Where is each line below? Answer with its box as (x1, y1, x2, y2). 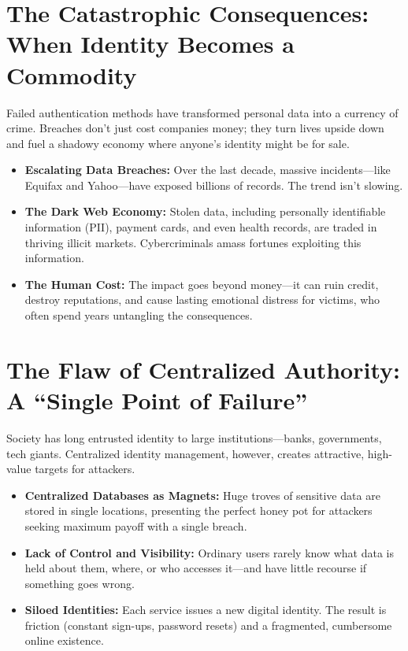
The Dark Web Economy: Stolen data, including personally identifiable (24, 203, 386, 220)
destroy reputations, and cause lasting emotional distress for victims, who (24, 291, 380, 308)
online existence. (24, 632, 104, 649)
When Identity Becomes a (6, 28, 295, 60)
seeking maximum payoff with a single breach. (24, 517, 247, 534)
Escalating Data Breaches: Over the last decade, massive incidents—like (24, 161, 391, 178)
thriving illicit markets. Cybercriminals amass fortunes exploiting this (24, 234, 362, 250)
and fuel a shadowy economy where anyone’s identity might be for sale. (6, 135, 350, 151)
